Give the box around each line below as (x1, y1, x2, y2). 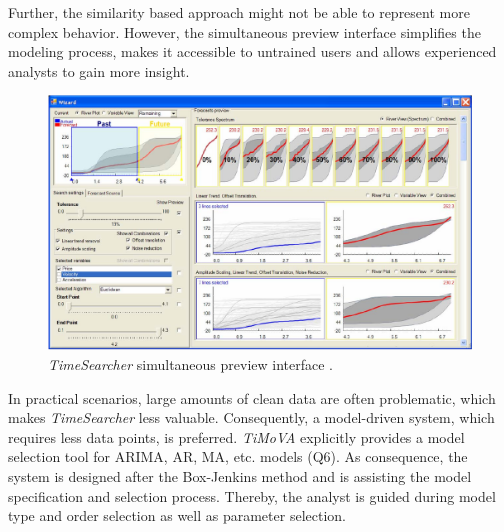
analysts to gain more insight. (8, 60, 190, 81)
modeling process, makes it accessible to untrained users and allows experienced (8, 41, 497, 62)
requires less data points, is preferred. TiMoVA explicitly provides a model (8, 426, 465, 447)
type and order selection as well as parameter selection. (8, 505, 346, 526)
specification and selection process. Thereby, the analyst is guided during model (8, 485, 496, 506)
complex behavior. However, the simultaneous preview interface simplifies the (8, 21, 481, 42)
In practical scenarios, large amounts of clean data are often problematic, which (8, 387, 496, 408)
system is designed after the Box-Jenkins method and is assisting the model (8, 466, 472, 486)
